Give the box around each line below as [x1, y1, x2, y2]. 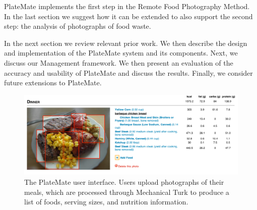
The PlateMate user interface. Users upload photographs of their [24, 176, 224, 187]
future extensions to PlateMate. [4, 77, 102, 88]
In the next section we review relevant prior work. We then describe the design [4, 37, 247, 48]
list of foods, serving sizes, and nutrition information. [24, 196, 188, 207]
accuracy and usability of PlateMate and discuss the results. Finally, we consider [4, 67, 253, 78]
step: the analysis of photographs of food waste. [4, 21, 151, 31]
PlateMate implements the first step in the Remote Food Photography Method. [4, 1, 250, 11]
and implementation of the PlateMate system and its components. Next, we [4, 47, 238, 58]
